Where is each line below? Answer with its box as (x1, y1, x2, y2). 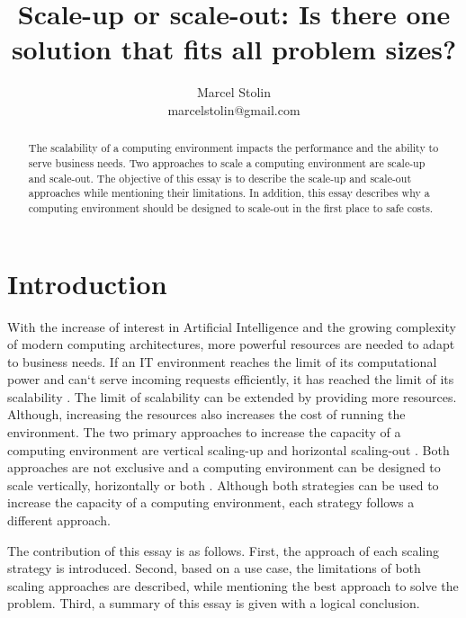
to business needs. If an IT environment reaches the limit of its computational (7, 352, 437, 371)
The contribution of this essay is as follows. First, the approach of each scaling (7, 541, 440, 560)
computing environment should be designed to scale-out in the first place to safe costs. (28, 200, 434, 215)
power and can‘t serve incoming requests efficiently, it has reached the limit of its (7, 370, 454, 389)
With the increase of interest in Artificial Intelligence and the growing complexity (7, 317, 456, 336)
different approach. (7, 511, 111, 530)
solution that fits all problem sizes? (11, 31, 457, 67)
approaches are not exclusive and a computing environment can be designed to (7, 458, 441, 477)
